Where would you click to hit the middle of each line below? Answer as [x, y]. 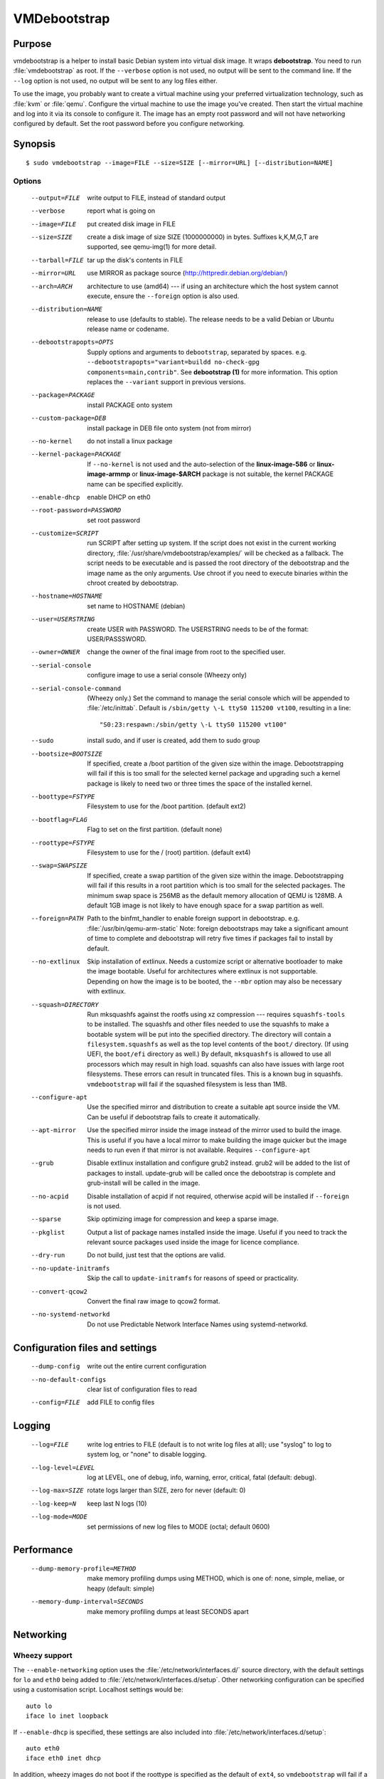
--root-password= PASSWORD [76, 510]
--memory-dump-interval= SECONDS [87, 1602]
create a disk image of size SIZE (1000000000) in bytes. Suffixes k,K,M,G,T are [203, 237]
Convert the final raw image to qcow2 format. [154, 1302]
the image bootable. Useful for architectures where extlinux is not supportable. [202, 971]
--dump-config [55, 1367]
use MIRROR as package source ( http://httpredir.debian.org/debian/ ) [187, 273]
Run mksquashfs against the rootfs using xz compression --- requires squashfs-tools [216, 1014]
